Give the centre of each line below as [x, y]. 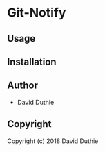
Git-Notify [37, 13]
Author [22, 86]
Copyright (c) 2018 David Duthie [53, 141]
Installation [32, 61]
